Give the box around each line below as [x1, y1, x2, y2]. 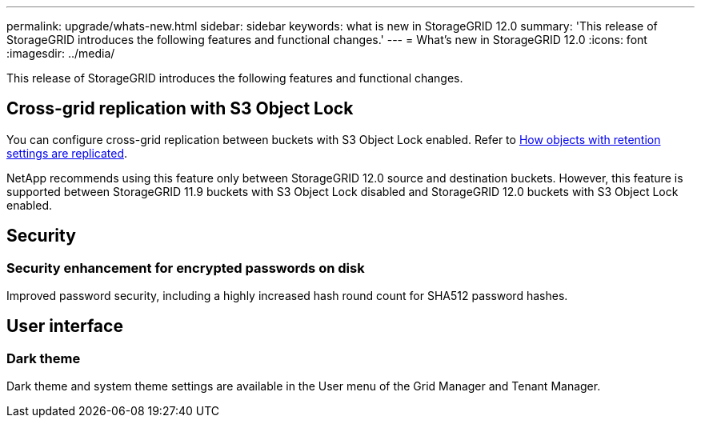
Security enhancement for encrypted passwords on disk [6, 259, 365, 276]
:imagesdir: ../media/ [6, 46, 115, 60]
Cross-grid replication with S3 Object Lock [6, 98, 354, 119]
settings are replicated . [6, 146, 128, 160]
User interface [6, 316, 123, 337]
